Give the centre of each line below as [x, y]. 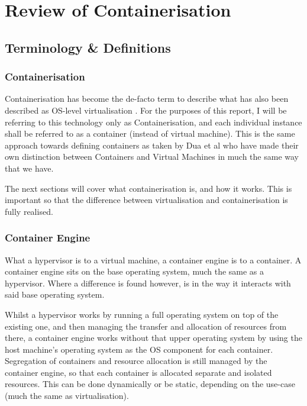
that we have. [29, 168]
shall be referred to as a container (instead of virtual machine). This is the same [150, 133]
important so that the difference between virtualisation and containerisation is [146, 200]
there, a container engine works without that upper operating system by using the [153, 338]
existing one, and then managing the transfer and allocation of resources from [146, 326]
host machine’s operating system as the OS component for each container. [139, 349]
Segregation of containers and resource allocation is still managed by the [136, 361]
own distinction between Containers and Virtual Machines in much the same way [152, 157]
